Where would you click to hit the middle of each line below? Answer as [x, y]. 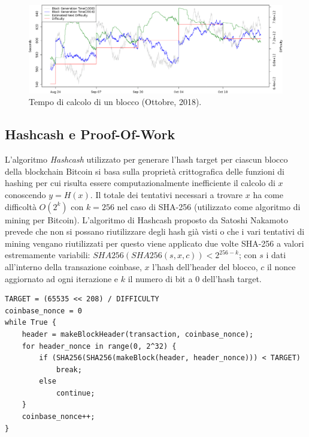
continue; [75, 393]
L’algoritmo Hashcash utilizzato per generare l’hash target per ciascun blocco [146, 159]
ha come [268, 194]
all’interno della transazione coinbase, [73, 266]
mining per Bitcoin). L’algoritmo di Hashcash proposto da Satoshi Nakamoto [146, 219]
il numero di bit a [160, 278]
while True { [31, 323]
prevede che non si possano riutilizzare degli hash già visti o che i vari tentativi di [155, 231]
